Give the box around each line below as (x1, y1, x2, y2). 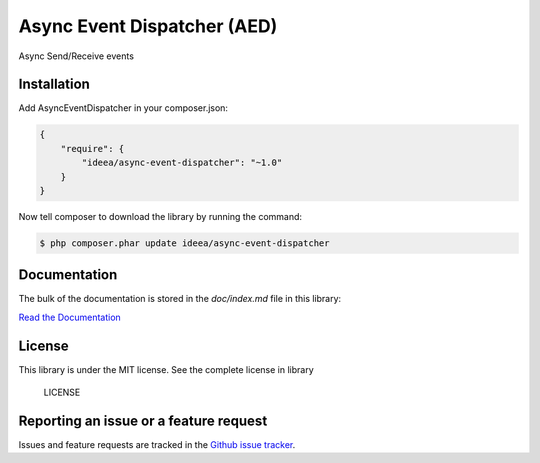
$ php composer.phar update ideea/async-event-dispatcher (39, 237, 330, 249)
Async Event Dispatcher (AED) (18, 15, 278, 37)
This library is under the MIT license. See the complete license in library (18, 363, 314, 375)
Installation (18, 76, 90, 93)
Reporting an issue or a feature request (18, 412, 268, 429)
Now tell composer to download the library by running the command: (18, 210, 303, 222)
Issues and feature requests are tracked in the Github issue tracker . (18, 439, 296, 451)
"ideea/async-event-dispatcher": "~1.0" (81, 157, 283, 169)
